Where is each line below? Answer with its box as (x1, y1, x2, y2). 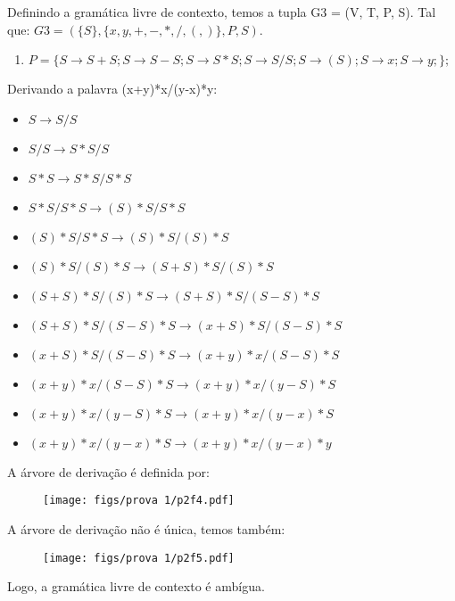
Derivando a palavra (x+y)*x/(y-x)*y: (7, 79, 218, 98)
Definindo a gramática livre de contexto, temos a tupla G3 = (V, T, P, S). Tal (7, 3, 436, 21)
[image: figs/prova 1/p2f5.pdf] (43, 551, 235, 564)
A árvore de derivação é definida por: (7, 462, 210, 481)
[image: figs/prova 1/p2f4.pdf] (43, 494, 235, 507)
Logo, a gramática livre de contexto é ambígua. (7, 577, 265, 596)
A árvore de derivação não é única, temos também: (7, 520, 285, 539)
